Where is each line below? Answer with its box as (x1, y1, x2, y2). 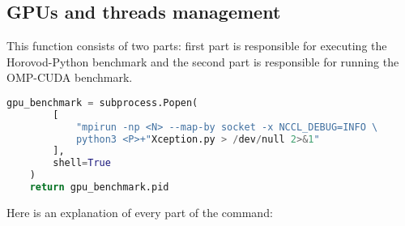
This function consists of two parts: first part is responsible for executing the (6, 37, 387, 54)
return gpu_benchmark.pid (29, 181, 169, 194)
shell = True (53, 157, 111, 169)
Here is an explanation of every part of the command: (6, 203, 273, 220)
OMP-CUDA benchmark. (6, 69, 133, 86)
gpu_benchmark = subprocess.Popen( (6, 96, 198, 109)
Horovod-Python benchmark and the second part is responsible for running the (6, 53, 399, 70)
